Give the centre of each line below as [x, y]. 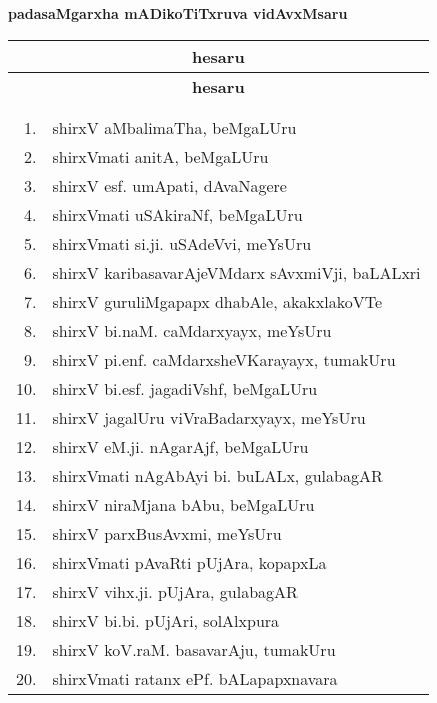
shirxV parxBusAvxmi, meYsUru [167, 533]
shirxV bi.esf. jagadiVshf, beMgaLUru [185, 388]
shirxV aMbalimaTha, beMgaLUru [174, 127]
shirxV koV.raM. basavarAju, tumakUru [194, 649]
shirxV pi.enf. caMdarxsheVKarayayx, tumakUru [224, 359]
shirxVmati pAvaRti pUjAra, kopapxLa [189, 562]
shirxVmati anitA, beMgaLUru [160, 156]
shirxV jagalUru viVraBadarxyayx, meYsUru [209, 417]
